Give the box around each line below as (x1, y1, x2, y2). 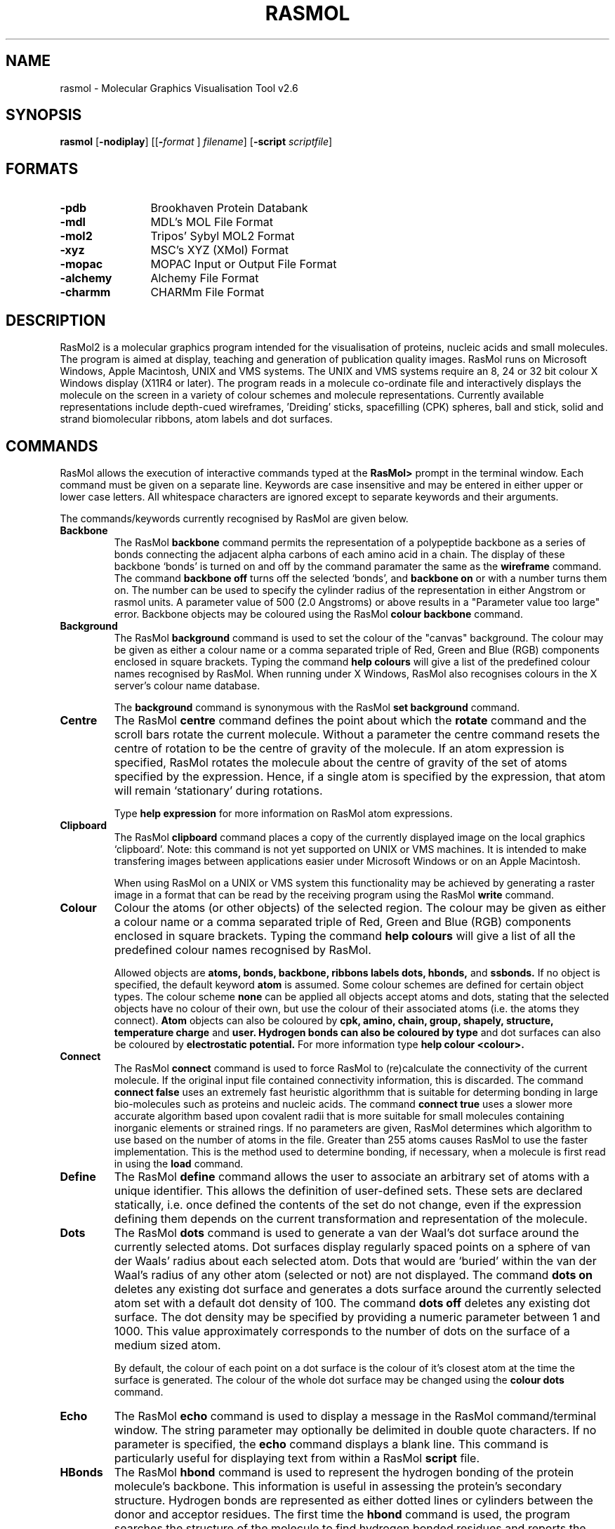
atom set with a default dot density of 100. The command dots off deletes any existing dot (114, 1295, 590, 1310)
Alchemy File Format (150, 271, 259, 286)
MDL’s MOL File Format (150, 215, 273, 230)
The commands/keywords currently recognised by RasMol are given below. (60, 512, 409, 524)
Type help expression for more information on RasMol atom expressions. (114, 807, 453, 819)
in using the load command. (114, 1157, 244, 1170)
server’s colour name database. (114, 679, 260, 691)
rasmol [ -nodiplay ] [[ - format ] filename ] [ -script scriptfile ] (60, 135, 333, 148)
